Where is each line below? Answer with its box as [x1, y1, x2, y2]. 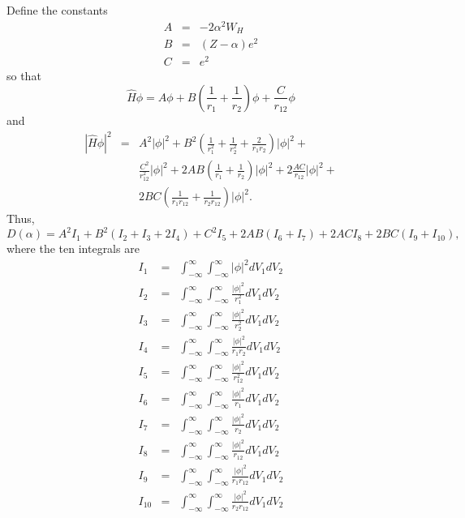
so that [6, 67, 41, 84]
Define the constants [6, 2, 108, 18]
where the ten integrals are [6, 240, 140, 257]
